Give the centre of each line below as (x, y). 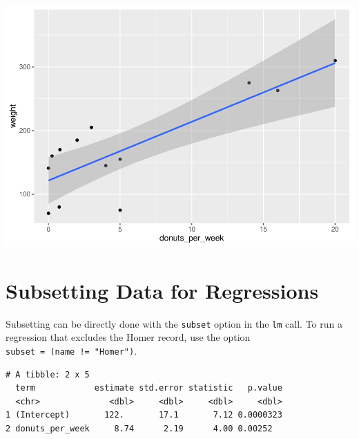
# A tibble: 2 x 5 (48, 374)
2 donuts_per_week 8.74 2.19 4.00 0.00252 (139, 428)
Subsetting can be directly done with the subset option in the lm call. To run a (174, 323)
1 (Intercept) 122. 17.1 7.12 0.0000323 (144, 415)
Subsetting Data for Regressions (162, 290)
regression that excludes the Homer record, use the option (128, 337)
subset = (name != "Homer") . (71, 350)
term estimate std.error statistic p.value (149, 388)
